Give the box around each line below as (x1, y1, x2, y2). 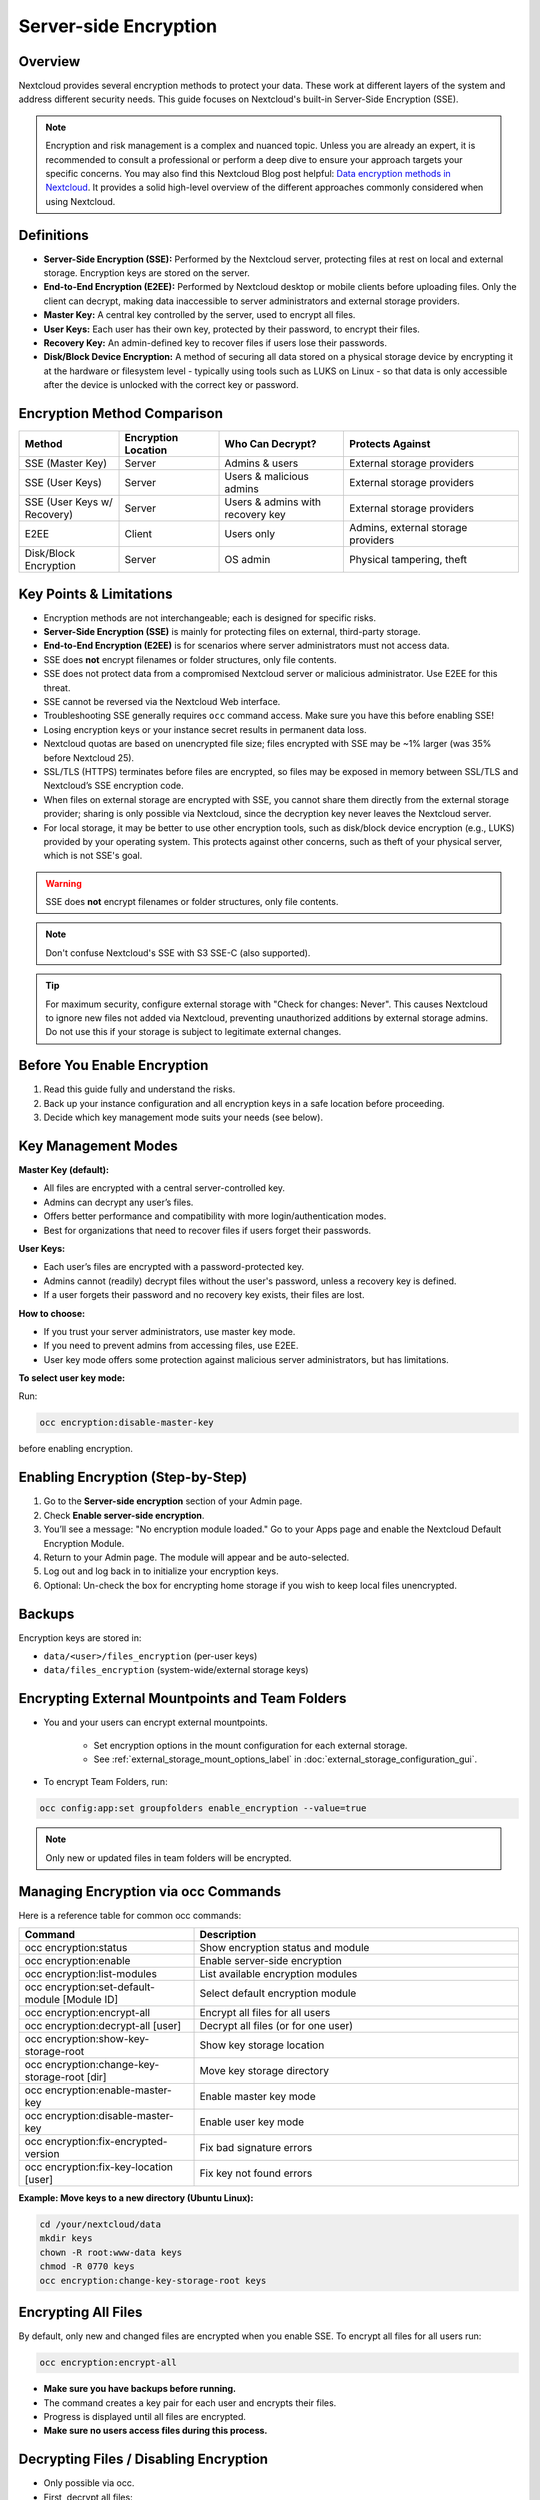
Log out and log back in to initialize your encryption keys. (43, 1565, 279, 1577)
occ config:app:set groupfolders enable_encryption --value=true (39, 1803, 367, 1814)
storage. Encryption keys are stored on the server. (43, 267, 250, 279)
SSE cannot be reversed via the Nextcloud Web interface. (43, 695, 281, 707)
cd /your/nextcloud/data (39, 2219, 162, 2230)
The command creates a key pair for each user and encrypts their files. (43, 2396, 337, 2409)
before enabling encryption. (18, 1443, 134, 1455)
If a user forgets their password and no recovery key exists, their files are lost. (43, 1289, 365, 1301)
